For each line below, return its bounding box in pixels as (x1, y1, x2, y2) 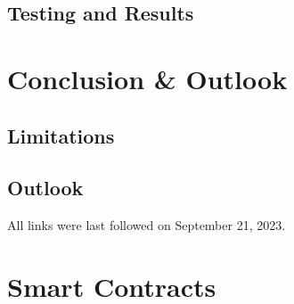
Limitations (7, 121, 115, 149)
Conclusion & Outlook (7, 60, 288, 96)
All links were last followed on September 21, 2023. (7, 216, 286, 234)
